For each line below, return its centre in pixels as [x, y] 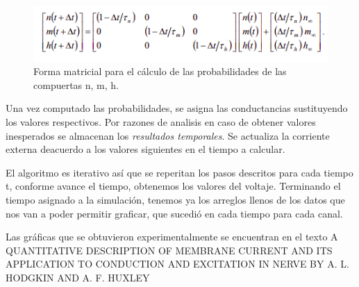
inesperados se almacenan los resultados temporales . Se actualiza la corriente [168, 135]
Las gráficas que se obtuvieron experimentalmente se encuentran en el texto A [172, 237]
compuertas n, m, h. [76, 84]
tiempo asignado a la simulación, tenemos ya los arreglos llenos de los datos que [175, 199]
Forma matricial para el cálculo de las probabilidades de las [160, 71]
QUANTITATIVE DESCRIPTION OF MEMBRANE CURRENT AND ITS [169, 250]
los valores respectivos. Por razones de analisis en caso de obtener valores [161, 121]
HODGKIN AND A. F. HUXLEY [78, 277]
